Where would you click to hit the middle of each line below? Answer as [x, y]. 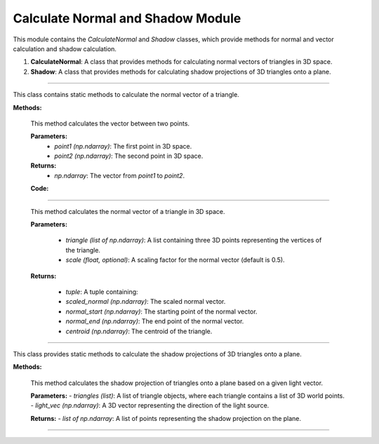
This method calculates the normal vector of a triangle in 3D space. [128, 211]
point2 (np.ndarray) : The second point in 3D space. [129, 156]
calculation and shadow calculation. [65, 48]
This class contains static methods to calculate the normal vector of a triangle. [126, 95]
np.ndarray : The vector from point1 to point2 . [120, 175]
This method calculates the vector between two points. [110, 123]
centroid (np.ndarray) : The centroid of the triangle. [139, 331]
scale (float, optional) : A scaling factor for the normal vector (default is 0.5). [175, 260]
